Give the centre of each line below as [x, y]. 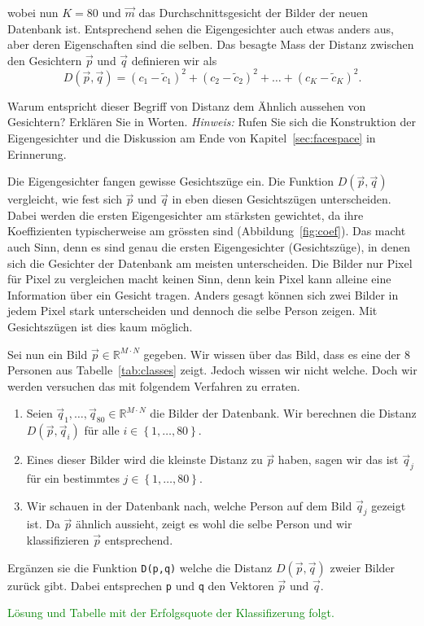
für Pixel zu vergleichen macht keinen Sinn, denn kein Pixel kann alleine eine [199, 279]
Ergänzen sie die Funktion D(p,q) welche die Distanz [140, 567]
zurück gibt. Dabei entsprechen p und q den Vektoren [141, 585]
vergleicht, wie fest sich [65, 199]
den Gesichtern [45, 60]
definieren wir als [174, 60]
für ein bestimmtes [73, 477]
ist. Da [43, 524]
